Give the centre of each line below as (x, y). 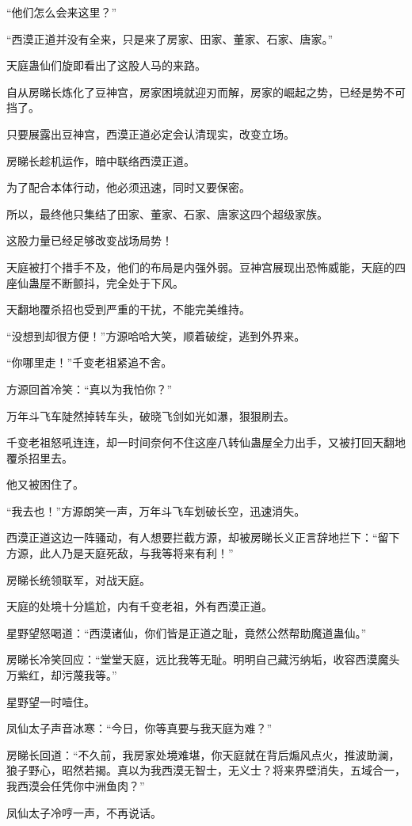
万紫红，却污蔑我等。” (62, 675)
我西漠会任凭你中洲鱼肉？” (76, 786)
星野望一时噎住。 (51, 701)
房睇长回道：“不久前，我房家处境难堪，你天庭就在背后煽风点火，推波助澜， (203, 754)
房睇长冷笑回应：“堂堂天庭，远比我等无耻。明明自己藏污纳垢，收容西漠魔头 (203, 659)
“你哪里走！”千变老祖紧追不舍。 (90, 362)
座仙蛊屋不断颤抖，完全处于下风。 (95, 282)
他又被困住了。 (45, 484)
